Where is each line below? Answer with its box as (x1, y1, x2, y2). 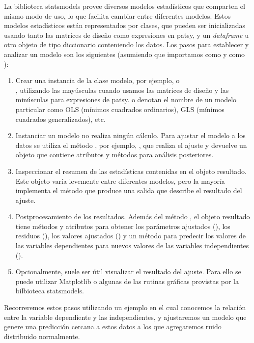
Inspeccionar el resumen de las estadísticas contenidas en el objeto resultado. (15, 166, 247, 176)
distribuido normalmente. (4, 331, 80, 341)
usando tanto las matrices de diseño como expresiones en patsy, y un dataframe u (4, 29, 249, 40)
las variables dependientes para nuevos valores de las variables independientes (15, 240, 249, 251)
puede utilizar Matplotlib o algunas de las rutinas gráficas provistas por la (15, 276, 239, 286)
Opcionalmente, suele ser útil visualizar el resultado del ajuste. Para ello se (15, 266, 241, 277)
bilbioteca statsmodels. (15, 286, 84, 296)
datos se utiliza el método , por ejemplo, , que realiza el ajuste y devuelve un (15, 140, 247, 150)
